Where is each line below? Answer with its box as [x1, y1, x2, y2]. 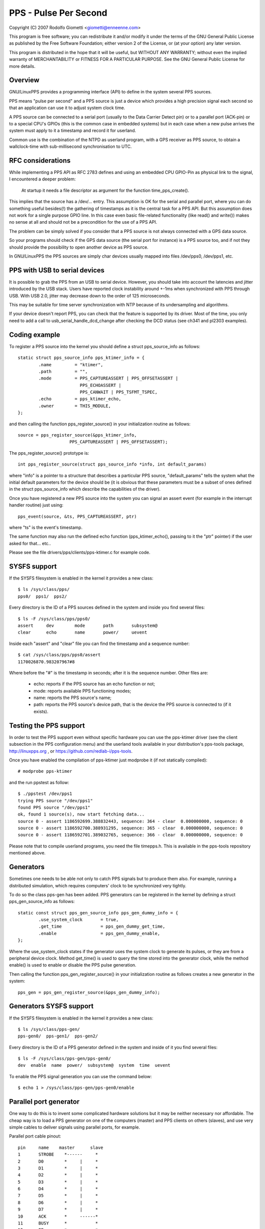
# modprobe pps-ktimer [18, 768, 73, 774]
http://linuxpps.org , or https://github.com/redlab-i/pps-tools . [9, 748, 132, 754]
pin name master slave [18, 1144, 104, 1150]
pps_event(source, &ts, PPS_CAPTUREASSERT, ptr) [18, 514, 137, 519]
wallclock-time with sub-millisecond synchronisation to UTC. [9, 144, 132, 149]
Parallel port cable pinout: [9, 1133, 61, 1139]
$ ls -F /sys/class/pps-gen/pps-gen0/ [18, 1056, 111, 1061]
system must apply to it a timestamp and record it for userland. [9, 128, 136, 134]
